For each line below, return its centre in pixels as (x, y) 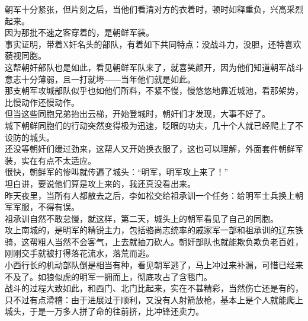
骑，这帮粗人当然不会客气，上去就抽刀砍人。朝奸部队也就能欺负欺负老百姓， (154, 241)
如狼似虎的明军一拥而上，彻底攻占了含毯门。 (125, 276)
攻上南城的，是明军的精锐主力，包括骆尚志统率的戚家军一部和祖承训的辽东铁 (154, 230)
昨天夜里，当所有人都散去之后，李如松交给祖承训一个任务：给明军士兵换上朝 (154, 195)
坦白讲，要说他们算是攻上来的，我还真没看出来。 (100, 183)
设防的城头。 (30, 137)
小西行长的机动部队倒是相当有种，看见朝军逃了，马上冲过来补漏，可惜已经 (150, 265)
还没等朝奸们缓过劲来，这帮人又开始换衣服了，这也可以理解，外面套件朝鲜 (150, 149)
